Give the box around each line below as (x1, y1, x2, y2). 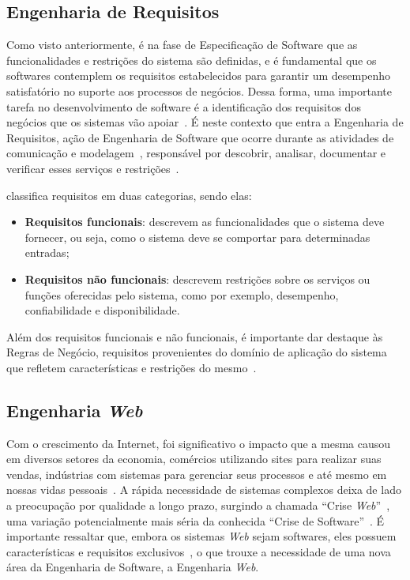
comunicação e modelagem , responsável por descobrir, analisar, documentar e (6, 145, 386, 161)
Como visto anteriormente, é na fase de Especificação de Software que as (6, 36, 358, 53)
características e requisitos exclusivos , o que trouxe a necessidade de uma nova (6, 543, 391, 559)
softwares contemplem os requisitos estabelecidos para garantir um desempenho (6, 67, 391, 84)
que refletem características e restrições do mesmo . (6, 359, 257, 375)
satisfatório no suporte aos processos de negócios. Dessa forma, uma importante (6, 82, 393, 99)
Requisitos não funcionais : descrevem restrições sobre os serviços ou (24, 270, 371, 287)
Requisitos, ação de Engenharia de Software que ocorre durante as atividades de (6, 129, 394, 145)
